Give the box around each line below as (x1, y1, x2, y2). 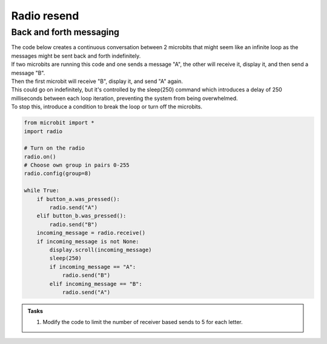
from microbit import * (24, 119, 95, 127)
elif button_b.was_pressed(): (36, 213, 127, 219)
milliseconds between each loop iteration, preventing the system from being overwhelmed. (11, 94, 239, 102)
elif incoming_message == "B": (49, 280, 142, 287)
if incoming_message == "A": (49, 263, 136, 270)
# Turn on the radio (24, 145, 85, 151)
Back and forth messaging (11, 27, 119, 38)
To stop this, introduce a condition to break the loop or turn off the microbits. (11, 103, 203, 110)
